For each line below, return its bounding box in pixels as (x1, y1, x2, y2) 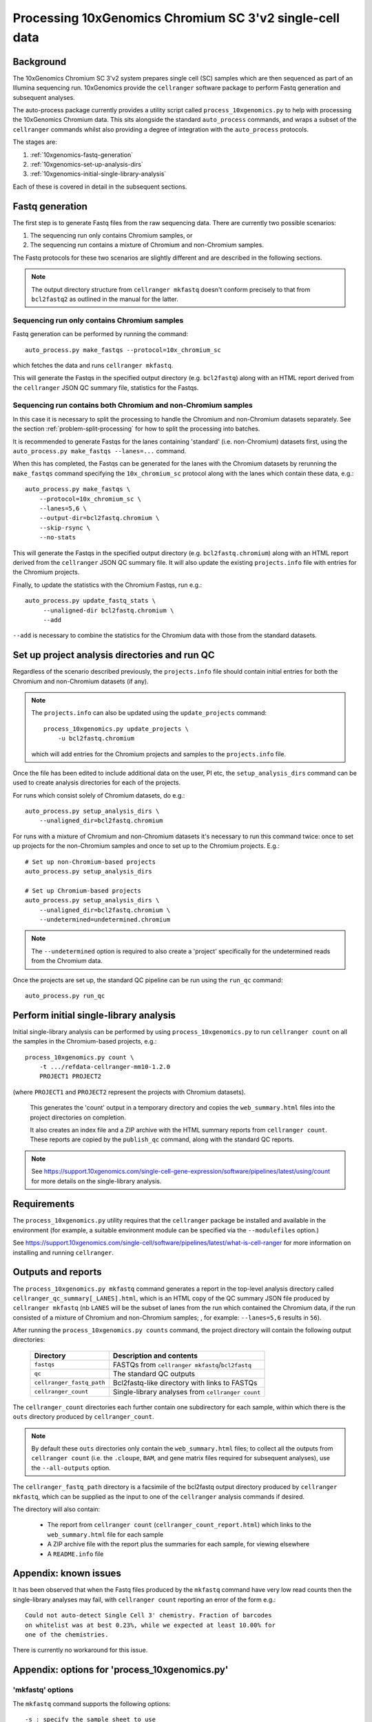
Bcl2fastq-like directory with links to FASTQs (112, 1378, 258, 1387)
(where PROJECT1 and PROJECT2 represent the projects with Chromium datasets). (12, 1088, 246, 1096)
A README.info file (47, 1550, 104, 1558)
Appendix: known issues (12, 1568, 122, 1579)
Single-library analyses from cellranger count (112, 1387, 261, 1396)
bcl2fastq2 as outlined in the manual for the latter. (31, 295, 179, 303)
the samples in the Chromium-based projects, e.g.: (12, 1037, 157, 1046)
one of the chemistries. (25, 1631, 109, 1639)
